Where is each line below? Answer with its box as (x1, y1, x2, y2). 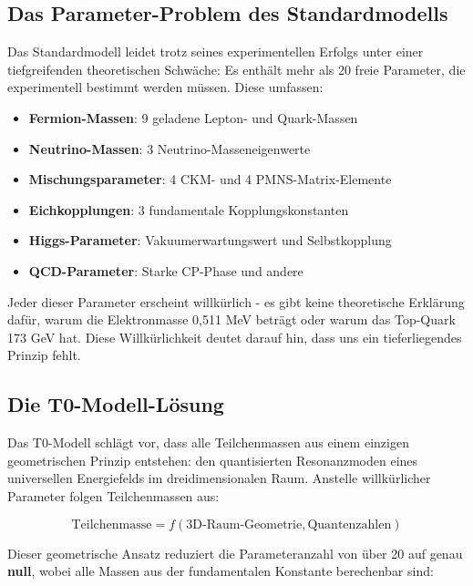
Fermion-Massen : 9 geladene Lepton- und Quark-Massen (28, 108, 358, 127)
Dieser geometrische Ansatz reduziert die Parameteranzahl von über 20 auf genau (7, 543, 463, 562)
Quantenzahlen (307, 518, 392, 531)
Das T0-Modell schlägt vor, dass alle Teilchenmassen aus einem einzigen (7, 433, 409, 452)
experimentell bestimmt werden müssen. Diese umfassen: (7, 77, 324, 97)
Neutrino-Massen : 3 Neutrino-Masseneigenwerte (28, 139, 311, 158)
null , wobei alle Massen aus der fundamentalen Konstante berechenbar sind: (7, 561, 434, 581)
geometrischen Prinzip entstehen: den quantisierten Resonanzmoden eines (7, 450, 418, 469)
